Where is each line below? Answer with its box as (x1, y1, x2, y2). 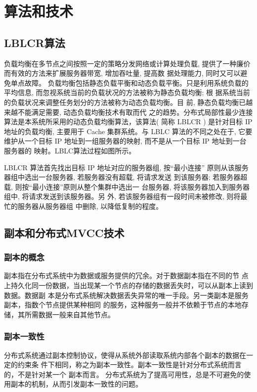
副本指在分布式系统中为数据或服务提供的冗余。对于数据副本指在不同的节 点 (4, 270, 249, 281)
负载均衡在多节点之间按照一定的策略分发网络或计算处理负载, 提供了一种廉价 (4, 58, 251, 68)
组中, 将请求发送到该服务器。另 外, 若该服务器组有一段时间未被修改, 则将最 (4, 191, 248, 201)
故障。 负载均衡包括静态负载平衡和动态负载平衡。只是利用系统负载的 (24, 77, 249, 88)
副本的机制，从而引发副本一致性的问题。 (10, 379, 142, 389)
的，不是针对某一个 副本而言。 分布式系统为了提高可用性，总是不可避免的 (4, 369, 244, 379)
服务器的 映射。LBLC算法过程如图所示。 (4, 145, 136, 155)
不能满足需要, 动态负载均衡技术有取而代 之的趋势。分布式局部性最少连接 (17, 106, 253, 117)
